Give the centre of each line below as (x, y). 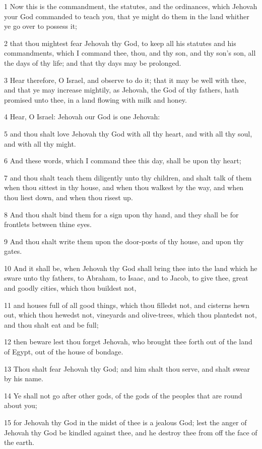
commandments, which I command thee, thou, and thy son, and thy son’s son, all (130, 53)
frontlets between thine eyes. (48, 224)
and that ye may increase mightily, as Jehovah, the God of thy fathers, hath (121, 90)
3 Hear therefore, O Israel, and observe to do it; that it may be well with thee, (125, 80)
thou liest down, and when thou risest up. (69, 197)
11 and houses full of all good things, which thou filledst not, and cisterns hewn (127, 305)
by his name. (24, 378)
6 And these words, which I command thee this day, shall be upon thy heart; (123, 161)
